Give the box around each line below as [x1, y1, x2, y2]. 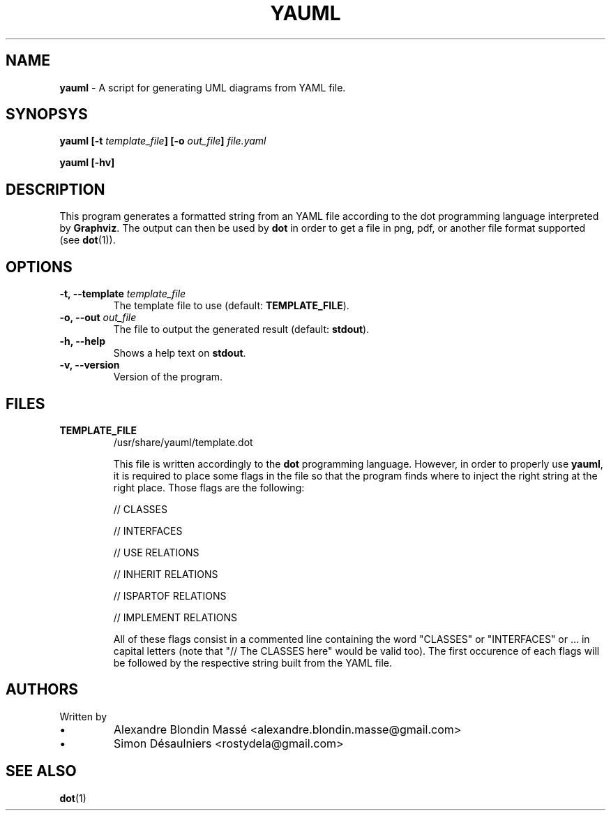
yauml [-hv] [59, 156, 115, 169]
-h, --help [59, 335, 105, 348]
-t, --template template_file [59, 288, 186, 300]
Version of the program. [113, 371, 223, 383]
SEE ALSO [6, 762, 77, 780]
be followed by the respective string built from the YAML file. [113, 656, 392, 669]
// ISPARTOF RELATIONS [113, 589, 227, 602]
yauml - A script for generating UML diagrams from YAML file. [59, 81, 346, 94]
